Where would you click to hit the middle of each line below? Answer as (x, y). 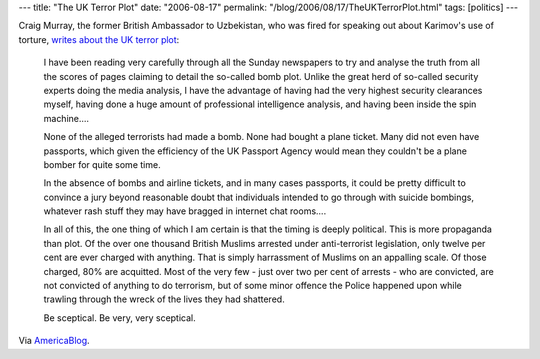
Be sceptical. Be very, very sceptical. (120, 317)
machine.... (66, 118)
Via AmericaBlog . (54, 341)
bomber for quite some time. (102, 164)
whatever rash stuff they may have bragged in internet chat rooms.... (185, 211)
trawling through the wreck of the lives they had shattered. (164, 299)
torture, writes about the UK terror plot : (99, 39)
